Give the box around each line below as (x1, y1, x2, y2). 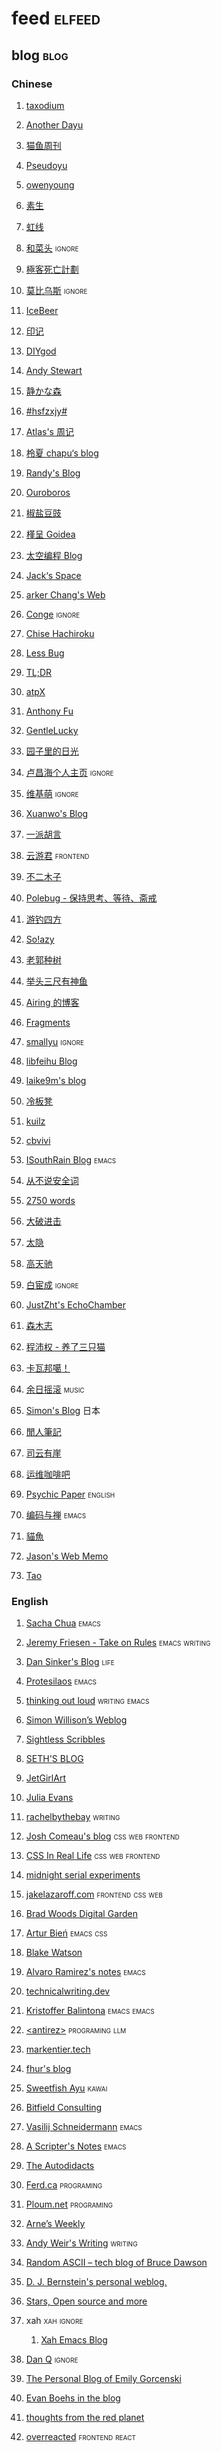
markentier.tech (25, 2043, 91, 2056)
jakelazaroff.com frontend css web (25, 1888, 163, 1901)
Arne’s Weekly (25, 2218, 86, 2230)
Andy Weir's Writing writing (25, 2237, 138, 2249)
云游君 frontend (25, 849, 90, 861)
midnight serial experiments (25, 1869, 141, 1881)
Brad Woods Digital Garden (25, 1908, 139, 1920)
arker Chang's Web (25, 588, 106, 601)
